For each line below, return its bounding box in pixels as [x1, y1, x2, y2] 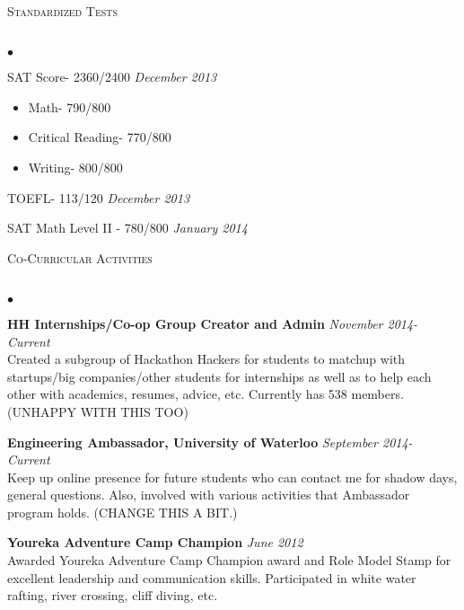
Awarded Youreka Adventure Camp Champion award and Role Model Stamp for [7, 551, 451, 570]
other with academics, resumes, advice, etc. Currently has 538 [7, 385, 347, 403]
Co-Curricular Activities [7, 248, 153, 267]
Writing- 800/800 [28, 157, 123, 176]
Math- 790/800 [28, 97, 111, 116]
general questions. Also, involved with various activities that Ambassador [7, 485, 410, 504]
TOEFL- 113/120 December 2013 [7, 188, 190, 207]
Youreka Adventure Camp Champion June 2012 [7, 533, 303, 552]
